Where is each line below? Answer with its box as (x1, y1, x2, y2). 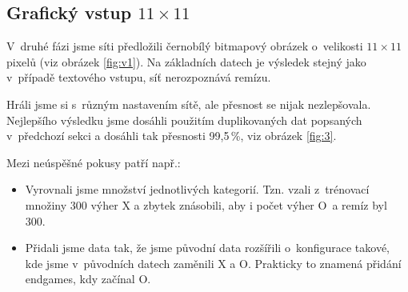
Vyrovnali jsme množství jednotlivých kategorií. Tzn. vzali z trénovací (25, 181, 370, 198)
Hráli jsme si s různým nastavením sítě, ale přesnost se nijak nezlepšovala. (6, 95, 371, 112)
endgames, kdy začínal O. (25, 270, 151, 287)
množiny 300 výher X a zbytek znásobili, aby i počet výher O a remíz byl (25, 196, 387, 213)
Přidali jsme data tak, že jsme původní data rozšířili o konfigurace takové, (25, 239, 390, 256)
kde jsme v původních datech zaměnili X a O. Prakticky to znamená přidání (25, 254, 402, 271)
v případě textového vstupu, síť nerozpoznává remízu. (6, 69, 271, 86)
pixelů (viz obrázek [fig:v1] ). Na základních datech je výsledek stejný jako (6, 53, 366, 70)
